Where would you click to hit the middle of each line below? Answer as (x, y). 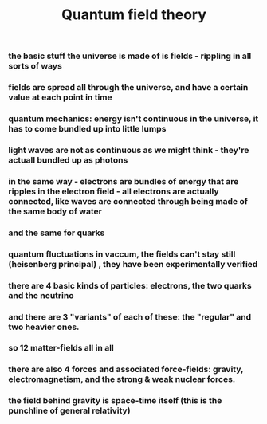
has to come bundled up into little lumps (87, 129)
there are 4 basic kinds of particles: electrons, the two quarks (130, 285)
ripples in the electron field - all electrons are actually (114, 191)
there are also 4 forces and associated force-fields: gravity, (126, 370)
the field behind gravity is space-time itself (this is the (115, 401)
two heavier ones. (44, 327)
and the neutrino (41, 295)
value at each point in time (61, 97)
